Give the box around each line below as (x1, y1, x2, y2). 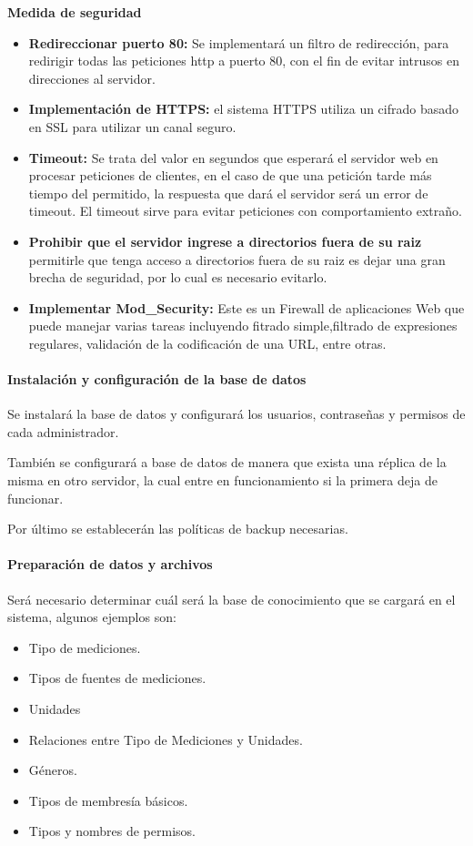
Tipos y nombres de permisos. (28, 821, 196, 841)
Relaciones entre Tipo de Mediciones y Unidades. (28, 729, 303, 749)
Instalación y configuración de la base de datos (7, 370, 307, 389)
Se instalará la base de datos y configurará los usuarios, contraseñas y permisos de (7, 404, 466, 423)
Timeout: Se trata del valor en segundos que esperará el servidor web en (28, 148, 438, 167)
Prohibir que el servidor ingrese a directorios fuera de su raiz (28, 231, 422, 250)
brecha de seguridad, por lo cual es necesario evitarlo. (28, 268, 327, 287)
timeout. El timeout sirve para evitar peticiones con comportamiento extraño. (28, 201, 462, 220)
